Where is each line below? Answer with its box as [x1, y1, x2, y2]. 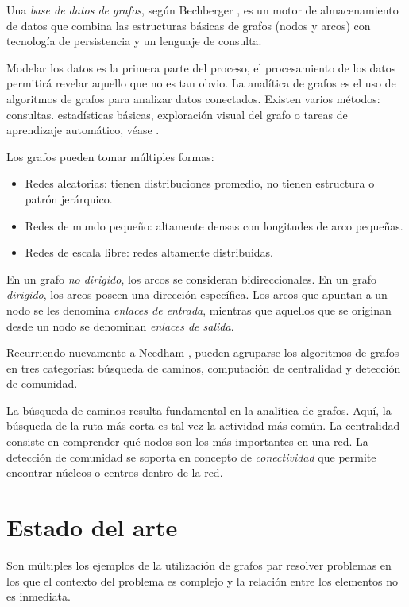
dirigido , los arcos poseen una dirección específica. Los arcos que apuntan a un [6, 286, 388, 303]
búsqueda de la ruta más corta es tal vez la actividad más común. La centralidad [6, 417, 400, 434]
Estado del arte [6, 511, 178, 543]
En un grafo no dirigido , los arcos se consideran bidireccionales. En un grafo [6, 270, 376, 287]
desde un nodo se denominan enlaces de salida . [6, 317, 234, 334]
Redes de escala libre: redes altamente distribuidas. [25, 244, 273, 261]
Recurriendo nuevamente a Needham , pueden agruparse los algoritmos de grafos [6, 344, 399, 361]
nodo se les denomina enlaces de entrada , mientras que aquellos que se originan [6, 301, 392, 318]
